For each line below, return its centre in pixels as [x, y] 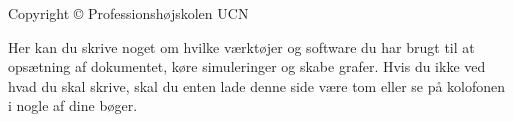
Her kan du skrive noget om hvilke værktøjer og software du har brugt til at [241, 46]
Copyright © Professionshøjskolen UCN [128, 13]
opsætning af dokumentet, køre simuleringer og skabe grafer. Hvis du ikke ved [247, 66]
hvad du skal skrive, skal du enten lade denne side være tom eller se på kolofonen [257, 85]
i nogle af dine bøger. [73, 105]
